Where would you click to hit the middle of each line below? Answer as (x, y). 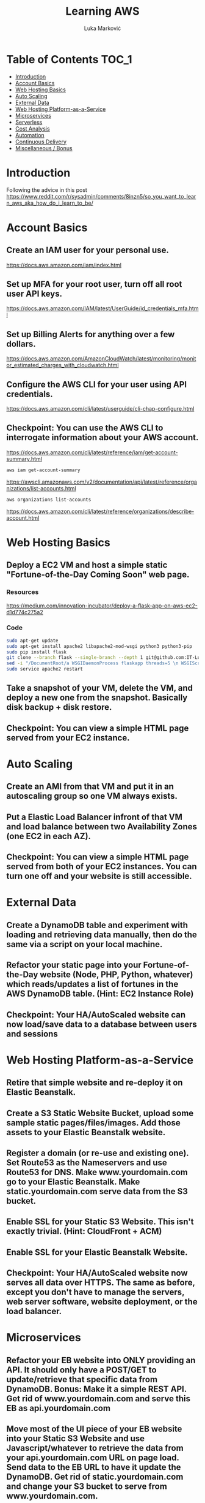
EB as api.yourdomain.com (59, 1408)
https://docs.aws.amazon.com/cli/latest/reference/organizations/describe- (100, 511)
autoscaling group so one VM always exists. (92, 796)
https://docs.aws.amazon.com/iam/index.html (64, 265)
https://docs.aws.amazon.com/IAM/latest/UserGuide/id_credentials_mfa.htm (103, 308)
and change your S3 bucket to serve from (87, 1487)
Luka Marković (103, 28)
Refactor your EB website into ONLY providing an (101, 1360)
